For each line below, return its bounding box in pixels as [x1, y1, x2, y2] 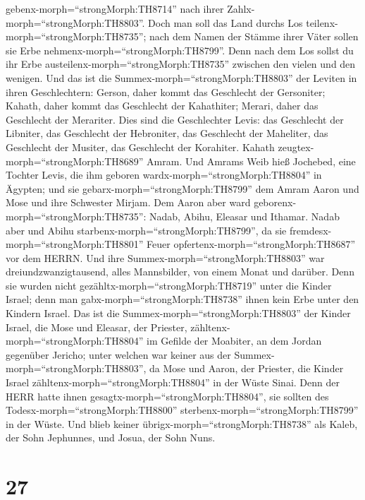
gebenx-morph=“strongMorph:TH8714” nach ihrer [6, 1, 224, 16]
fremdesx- [289, 222, 332, 237]
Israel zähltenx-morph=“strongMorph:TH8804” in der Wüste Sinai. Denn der [6, 375, 340, 390]
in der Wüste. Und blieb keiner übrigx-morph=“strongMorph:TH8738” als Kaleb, [6, 416, 358, 431]
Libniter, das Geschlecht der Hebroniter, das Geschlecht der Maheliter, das [6, 126, 328, 141]
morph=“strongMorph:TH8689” [6, 153, 144, 168]
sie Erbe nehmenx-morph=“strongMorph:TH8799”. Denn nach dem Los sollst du [6, 42, 354, 57]
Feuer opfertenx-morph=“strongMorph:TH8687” [147, 237, 356, 251]
